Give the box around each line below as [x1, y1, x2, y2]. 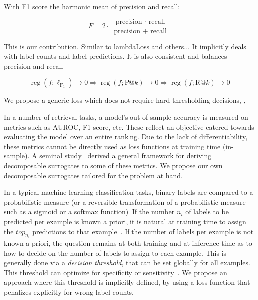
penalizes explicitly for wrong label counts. [4, 286, 134, 297]
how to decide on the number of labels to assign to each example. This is [4, 247, 227, 258]
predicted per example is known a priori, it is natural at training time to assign [4, 216, 246, 226]
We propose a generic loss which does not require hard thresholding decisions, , [4, 95, 246, 105]
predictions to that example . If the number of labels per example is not [32, 226, 254, 236]
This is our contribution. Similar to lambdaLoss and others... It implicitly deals [4, 41, 246, 51]
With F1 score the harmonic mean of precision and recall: [4, 1, 180, 11]
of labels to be [185, 206, 229, 217]
